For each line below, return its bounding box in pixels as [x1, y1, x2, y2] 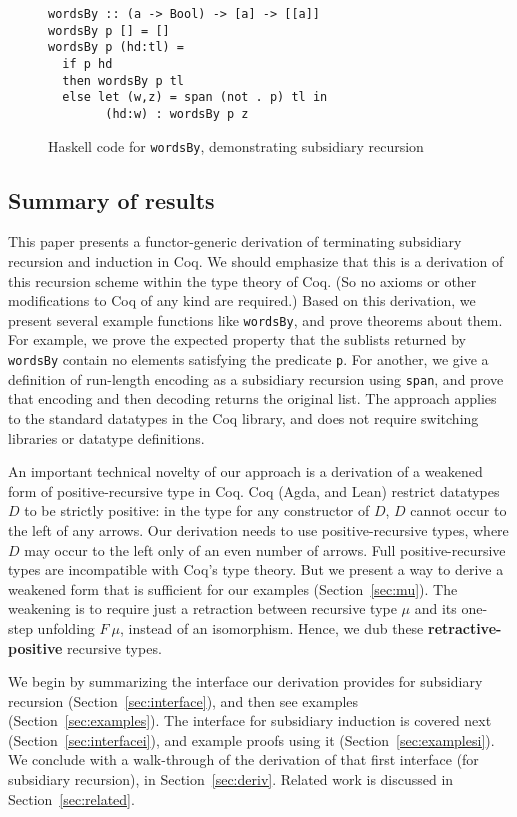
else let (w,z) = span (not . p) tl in [62, 90, 328, 105]
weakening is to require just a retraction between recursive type [8, 598, 397, 619]
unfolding [37, 617, 95, 638]
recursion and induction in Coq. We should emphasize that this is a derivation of [8, 251, 504, 272]
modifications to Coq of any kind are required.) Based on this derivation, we [8, 290, 476, 311]
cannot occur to [410, 500, 507, 521]
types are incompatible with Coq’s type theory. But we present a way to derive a [8, 559, 504, 580]
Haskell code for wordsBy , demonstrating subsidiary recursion [48, 135, 424, 156]
